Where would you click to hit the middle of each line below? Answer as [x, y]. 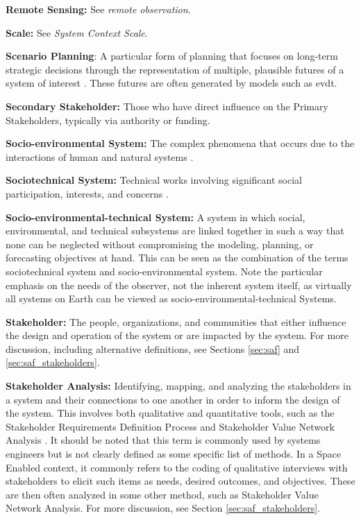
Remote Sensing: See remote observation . [98, 9]
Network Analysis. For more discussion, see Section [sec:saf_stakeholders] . [163, 508]
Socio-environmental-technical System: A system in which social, [156, 217]
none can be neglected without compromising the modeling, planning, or [160, 244]
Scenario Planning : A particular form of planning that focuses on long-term [172, 56]
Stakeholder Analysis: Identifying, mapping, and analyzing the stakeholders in [178, 386]
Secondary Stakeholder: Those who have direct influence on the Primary [167, 106]
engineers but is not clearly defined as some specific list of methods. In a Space [174, 454]
